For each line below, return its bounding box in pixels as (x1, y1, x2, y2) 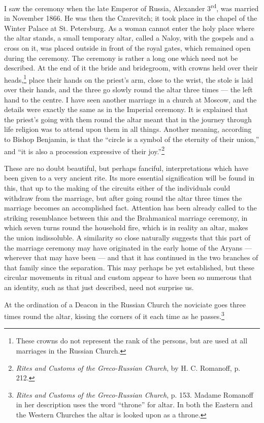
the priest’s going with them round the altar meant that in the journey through (4, 114, 252, 124)
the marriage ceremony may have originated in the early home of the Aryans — (4, 242, 252, 253)
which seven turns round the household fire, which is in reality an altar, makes (4, 222, 248, 233)
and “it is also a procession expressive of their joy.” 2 (4, 144, 164, 156)
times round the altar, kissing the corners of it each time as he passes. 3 (4, 309, 224, 321)
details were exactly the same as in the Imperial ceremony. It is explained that (4, 104, 248, 115)
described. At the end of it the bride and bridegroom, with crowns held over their (4, 62, 258, 73)
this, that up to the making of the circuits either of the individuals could (4, 183, 230, 193)
